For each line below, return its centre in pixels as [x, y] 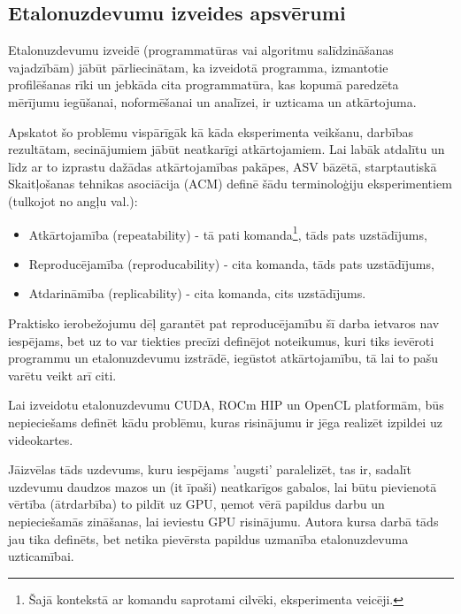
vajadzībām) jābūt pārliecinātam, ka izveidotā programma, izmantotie [198, 67]
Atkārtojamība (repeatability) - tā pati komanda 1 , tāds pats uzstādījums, [228, 233]
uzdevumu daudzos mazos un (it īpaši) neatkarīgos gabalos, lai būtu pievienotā [223, 486]
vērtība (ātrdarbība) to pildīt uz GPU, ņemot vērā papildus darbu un [196, 504]
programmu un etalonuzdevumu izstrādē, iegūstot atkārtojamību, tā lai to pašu [223, 358]
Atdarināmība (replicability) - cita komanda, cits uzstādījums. [197, 293]
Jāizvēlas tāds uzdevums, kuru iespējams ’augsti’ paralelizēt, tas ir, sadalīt [210, 469]
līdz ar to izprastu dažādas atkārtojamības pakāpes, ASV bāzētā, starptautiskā [223, 166]
